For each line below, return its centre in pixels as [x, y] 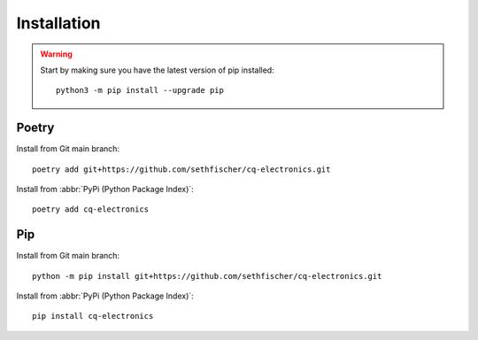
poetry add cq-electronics [91, 209]
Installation [58, 23]
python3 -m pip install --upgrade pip [140, 90]
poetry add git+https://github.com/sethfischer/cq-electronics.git [181, 169]
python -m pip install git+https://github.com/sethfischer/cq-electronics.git [207, 276]
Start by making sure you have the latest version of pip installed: [157, 70]
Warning [56, 54]
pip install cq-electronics [93, 316]
